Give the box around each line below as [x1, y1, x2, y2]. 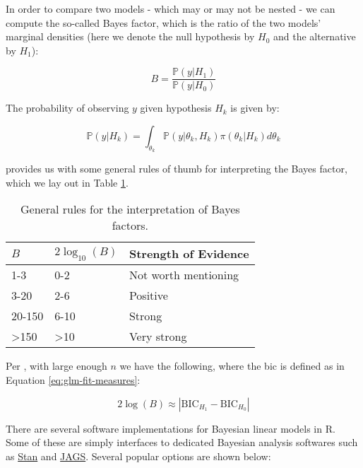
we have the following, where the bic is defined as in [119, 358, 345, 373]
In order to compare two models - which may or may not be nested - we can [6, 1, 335, 16]
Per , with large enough [6, 358, 107, 373]
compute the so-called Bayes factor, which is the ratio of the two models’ [6, 15, 321, 30]
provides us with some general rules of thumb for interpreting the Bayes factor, [6, 161, 347, 176]
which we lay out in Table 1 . [6, 175, 129, 189]
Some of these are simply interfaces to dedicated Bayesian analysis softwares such [6, 435, 358, 450]
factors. [112, 217, 148, 234]
